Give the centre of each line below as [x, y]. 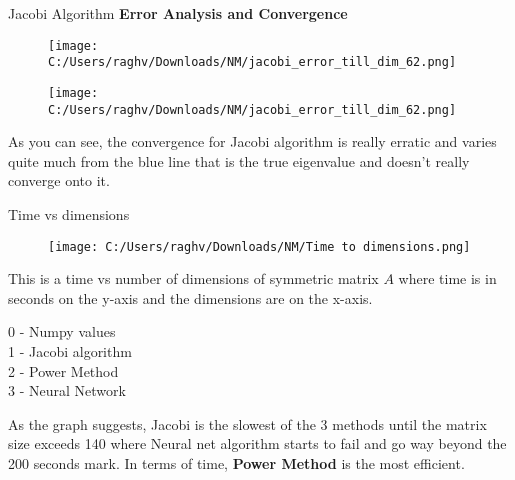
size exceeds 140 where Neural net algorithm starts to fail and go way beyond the [257, 443]
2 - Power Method [63, 370]
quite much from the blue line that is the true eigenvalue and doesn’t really [239, 160]
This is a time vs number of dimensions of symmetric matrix [193, 278]
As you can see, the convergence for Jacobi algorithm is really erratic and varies [252, 141]
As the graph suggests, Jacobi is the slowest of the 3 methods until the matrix [247, 423]
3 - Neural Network [67, 390]
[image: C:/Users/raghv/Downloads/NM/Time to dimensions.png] [259, 246]
